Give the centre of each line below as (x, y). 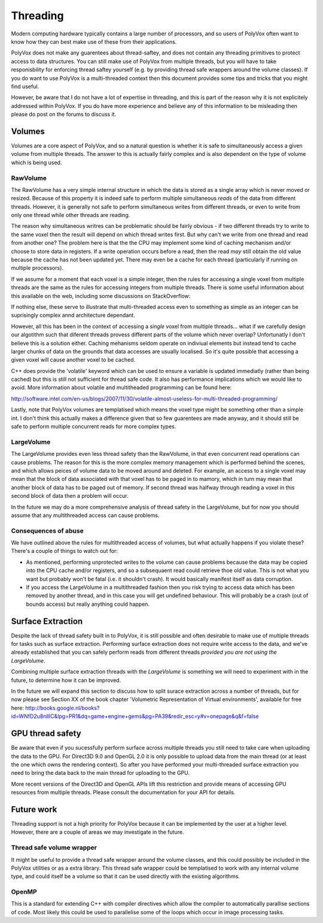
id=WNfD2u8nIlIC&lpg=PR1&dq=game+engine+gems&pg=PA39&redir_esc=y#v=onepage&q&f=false (135, 716)
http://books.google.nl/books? (62, 708)
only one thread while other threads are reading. (71, 215)
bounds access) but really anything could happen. (88, 604)
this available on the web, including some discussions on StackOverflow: (101, 296)
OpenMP (24, 892)
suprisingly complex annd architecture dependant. (73, 315)
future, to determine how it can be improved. (66, 680)
